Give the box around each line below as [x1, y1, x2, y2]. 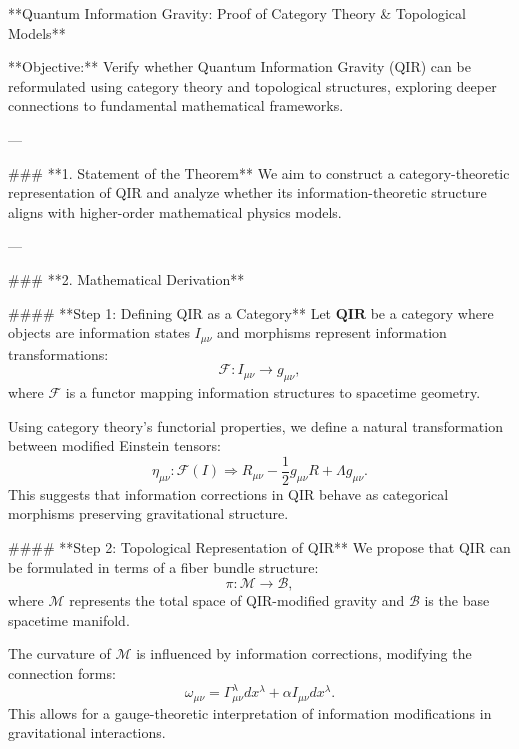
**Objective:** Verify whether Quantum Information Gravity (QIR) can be [8, 56, 471, 77]
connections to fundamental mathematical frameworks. [8, 95, 344, 116]
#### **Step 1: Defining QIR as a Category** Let [8, 302, 332, 323]
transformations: [8, 343, 109, 364]
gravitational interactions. [8, 722, 166, 743]
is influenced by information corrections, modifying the [136, 643, 472, 664]
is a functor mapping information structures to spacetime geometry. [65, 381, 481, 402]
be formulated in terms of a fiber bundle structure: [8, 556, 319, 577]
